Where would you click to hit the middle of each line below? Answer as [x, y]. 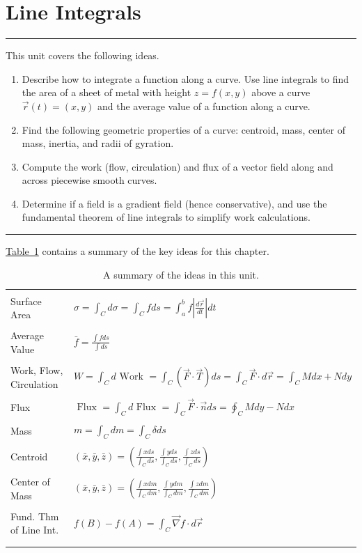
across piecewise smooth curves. [89, 180]
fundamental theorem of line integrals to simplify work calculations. [166, 217]
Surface [26, 301]
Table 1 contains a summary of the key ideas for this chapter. [137, 251]
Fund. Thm [35, 516]
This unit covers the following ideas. [82, 55]
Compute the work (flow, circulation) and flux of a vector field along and [178, 166]
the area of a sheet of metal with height [107, 92]
